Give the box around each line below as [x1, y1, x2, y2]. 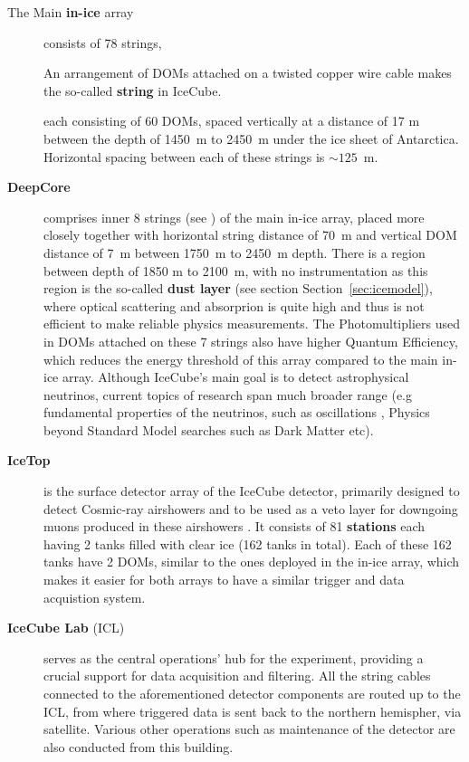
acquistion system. [43, 587, 146, 606]
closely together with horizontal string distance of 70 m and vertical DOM [43, 225, 457, 244]
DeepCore [7, 177, 71, 196]
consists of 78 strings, [43, 33, 162, 52]
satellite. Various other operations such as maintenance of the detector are [43, 719, 455, 738]
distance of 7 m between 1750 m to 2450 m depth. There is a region [43, 243, 426, 262]
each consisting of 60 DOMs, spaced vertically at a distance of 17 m [43, 111, 420, 130]
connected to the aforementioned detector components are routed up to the [43, 684, 461, 702]
